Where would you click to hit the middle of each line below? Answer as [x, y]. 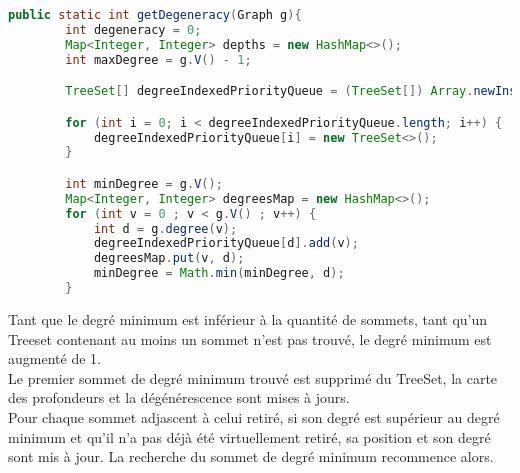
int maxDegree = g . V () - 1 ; [158, 59]
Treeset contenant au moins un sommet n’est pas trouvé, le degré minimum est [250, 338]
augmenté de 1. [54, 358]
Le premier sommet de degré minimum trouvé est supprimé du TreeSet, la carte [253, 377]
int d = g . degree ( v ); [165, 228]
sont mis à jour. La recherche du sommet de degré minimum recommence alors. [251, 456]
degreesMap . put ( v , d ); [169, 258]
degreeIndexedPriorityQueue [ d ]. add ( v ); [226, 243]
